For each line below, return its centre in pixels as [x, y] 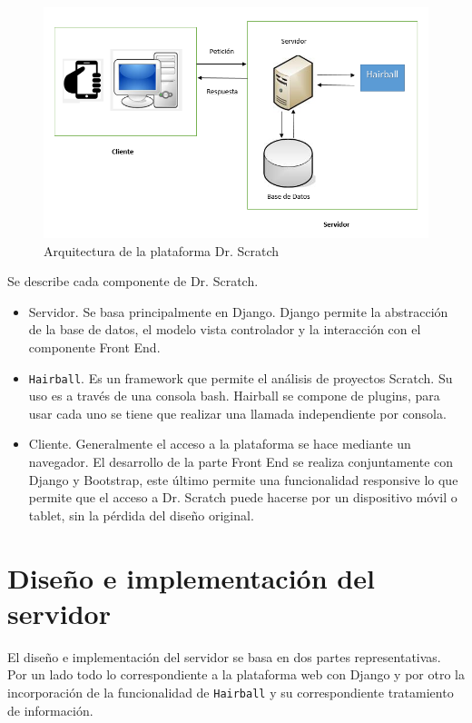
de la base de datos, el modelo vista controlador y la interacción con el [225, 329]
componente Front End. [94, 347]
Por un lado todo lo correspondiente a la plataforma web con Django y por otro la [236, 674]
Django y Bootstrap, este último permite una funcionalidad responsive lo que [243, 479]
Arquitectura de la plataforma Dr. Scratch [162, 250]
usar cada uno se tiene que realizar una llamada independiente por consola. [237, 413]
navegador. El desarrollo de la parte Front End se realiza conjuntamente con [241, 462]
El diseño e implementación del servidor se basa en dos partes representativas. [224, 656]
